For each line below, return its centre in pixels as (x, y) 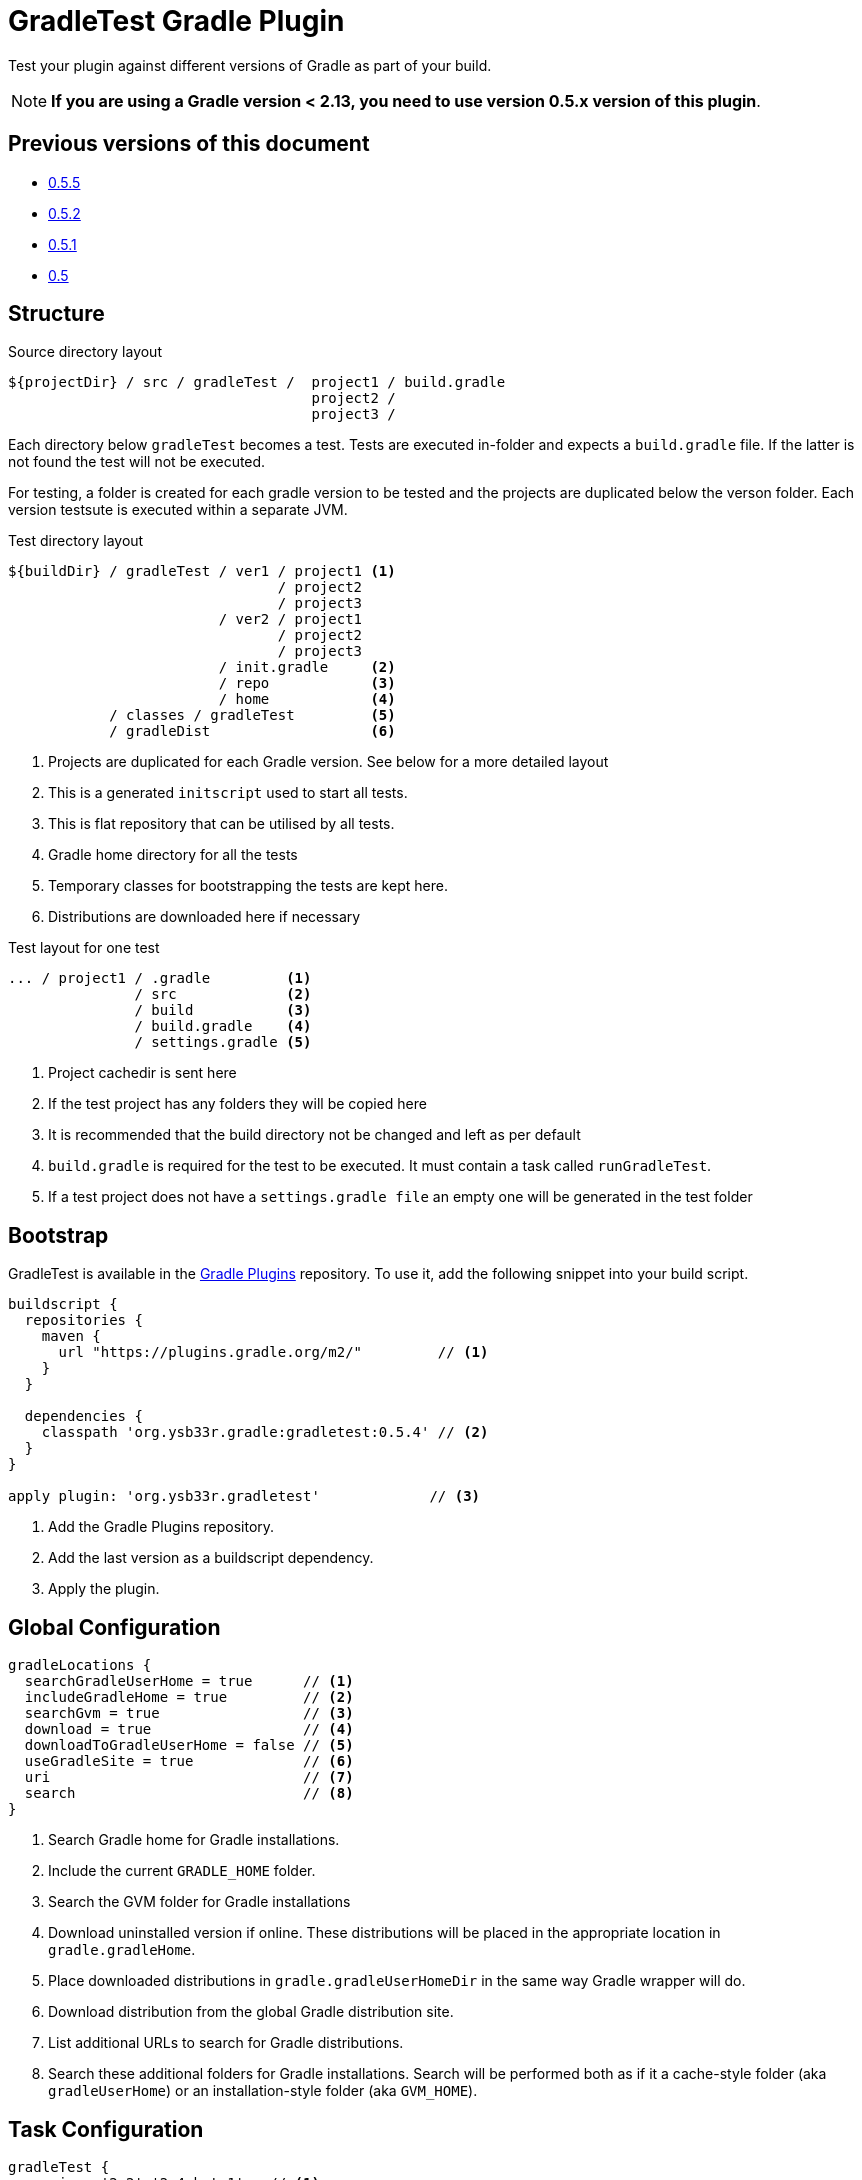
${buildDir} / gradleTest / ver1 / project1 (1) (202, 571)
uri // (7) (189, 1777)
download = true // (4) (189, 1729)
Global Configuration (114, 1627)
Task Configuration (106, 2129)
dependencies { (83, 1416)
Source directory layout (85, 352)
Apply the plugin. (104, 1589)
